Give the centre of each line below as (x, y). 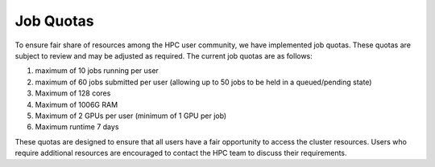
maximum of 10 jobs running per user (97, 71)
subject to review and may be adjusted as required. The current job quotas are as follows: (164, 55)
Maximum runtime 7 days (77, 127)
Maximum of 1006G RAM (77, 104)
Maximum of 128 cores (73, 93)
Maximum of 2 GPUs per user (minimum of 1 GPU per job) (131, 116)
